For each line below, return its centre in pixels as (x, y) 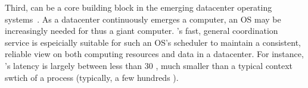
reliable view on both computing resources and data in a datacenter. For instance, (154, 54)
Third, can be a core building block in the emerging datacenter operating (139, 7)
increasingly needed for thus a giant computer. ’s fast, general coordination (141, 31)
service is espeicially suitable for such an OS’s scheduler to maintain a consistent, (153, 42)
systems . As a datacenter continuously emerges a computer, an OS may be (143, 19)
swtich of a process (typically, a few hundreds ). (92, 77)
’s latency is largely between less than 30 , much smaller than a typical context (149, 65)
